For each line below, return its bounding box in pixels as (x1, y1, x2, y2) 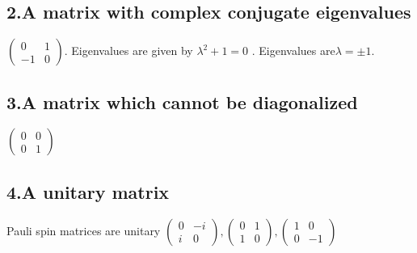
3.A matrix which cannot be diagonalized (6, 89, 358, 114)
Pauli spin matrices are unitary (6, 221, 161, 238)
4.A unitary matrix (6, 179, 170, 204)
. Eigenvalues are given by (64, 42, 193, 59)
